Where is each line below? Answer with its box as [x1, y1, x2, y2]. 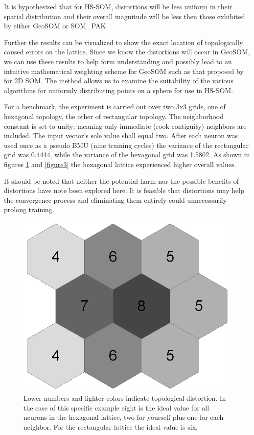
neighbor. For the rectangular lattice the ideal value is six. [23, 421, 198, 432]
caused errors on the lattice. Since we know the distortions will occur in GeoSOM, [4, 47, 250, 57]
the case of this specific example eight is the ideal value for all [23, 402, 209, 412]
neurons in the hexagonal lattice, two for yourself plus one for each [23, 412, 224, 422]
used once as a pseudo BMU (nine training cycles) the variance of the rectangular [4, 140, 249, 150]
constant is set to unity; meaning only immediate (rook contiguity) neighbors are [4, 121, 247, 131]
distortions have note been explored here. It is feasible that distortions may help [4, 185, 245, 195]
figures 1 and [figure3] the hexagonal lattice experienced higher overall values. [4, 159, 236, 169]
